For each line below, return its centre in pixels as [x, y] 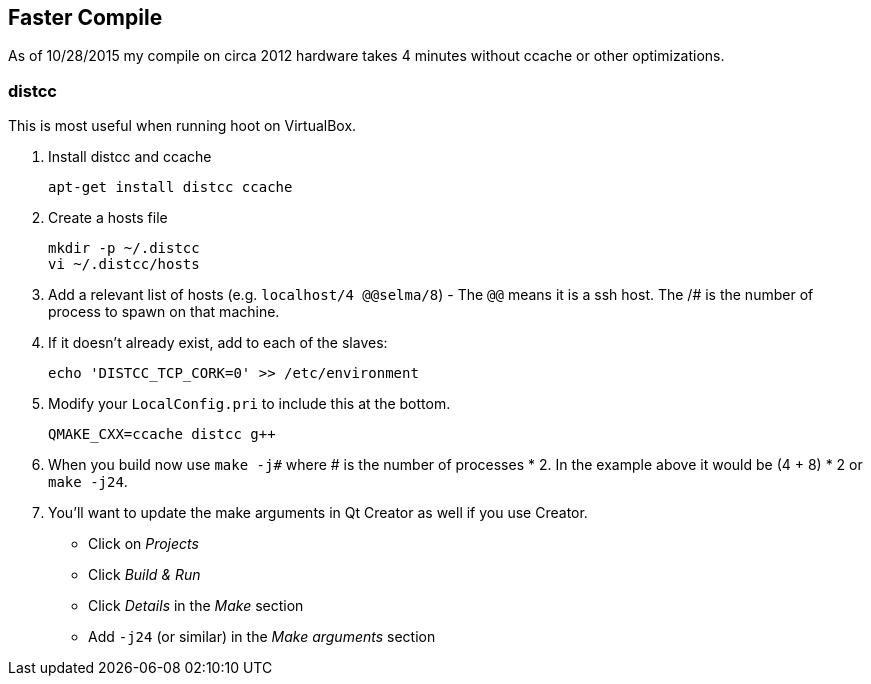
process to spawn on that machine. [164, 312]
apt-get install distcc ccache [170, 187]
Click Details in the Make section [196, 606]
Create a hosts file [108, 218]
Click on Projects [143, 544]
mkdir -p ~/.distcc [124, 248]
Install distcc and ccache [130, 157]
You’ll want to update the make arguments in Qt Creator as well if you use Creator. [318, 513]
